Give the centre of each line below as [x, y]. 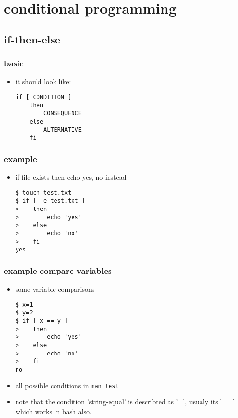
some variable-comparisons [55, 289]
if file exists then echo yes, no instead [71, 177]
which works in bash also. [54, 411]
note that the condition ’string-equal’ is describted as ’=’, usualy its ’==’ [125, 402]
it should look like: [43, 81]
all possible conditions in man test [67, 385]
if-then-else [32, 39]
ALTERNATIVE [63, 130]
